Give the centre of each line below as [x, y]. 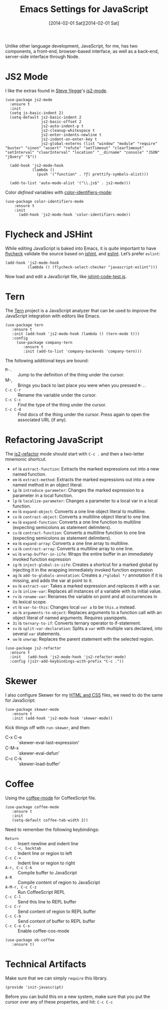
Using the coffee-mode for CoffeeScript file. [51, 798]
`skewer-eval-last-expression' [48, 742]
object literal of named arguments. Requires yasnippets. [70, 618]
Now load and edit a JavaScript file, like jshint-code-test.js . [66, 276]
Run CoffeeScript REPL [41, 892]
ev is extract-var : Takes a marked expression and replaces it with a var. [86, 586]
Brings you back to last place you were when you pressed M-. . [82, 385]
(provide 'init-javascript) [34, 987]
